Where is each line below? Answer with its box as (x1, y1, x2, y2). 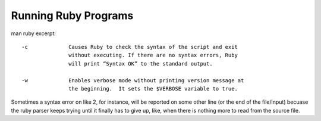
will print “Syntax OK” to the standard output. (68, 60, 213, 67)
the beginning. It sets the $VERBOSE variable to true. (68, 85, 238, 92)
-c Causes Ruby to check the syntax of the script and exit (21, 44, 238, 50)
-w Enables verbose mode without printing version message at (21, 77, 244, 83)
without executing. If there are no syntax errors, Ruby (68, 52, 238, 59)
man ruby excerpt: (11, 30, 56, 37)
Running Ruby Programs (11, 9, 134, 22)
